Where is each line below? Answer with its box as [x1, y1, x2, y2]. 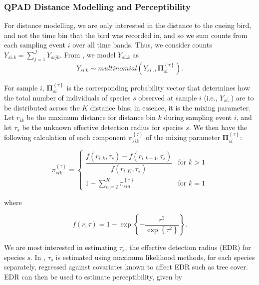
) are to [231, 92, 254, 103]
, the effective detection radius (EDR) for [125, 242, 251, 252]
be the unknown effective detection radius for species [22, 121, 184, 132]
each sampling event [4, 39, 65, 50]
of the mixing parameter [146, 132, 220, 142]
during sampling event [164, 112, 232, 122]
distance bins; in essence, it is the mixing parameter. [90, 102, 251, 112]
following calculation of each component [4, 132, 126, 142]
